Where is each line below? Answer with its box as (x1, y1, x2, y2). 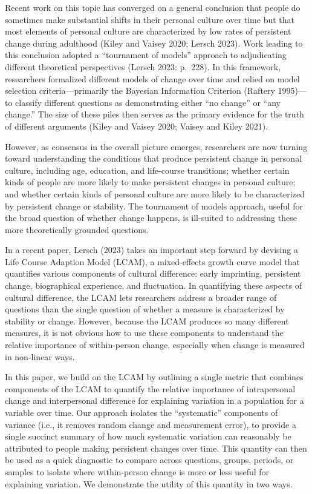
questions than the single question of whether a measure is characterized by (5, 303, 285, 315)
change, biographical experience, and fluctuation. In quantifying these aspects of (5, 279, 302, 292)
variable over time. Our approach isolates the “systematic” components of (5, 406, 278, 418)
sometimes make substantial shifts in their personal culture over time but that (5, 13, 295, 25)
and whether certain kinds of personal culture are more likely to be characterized (5, 187, 305, 200)
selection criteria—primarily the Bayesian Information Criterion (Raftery (5, 84, 275, 97)
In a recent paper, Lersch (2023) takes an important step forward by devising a (5, 243, 298, 256)
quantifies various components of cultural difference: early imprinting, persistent (5, 267, 301, 280)
